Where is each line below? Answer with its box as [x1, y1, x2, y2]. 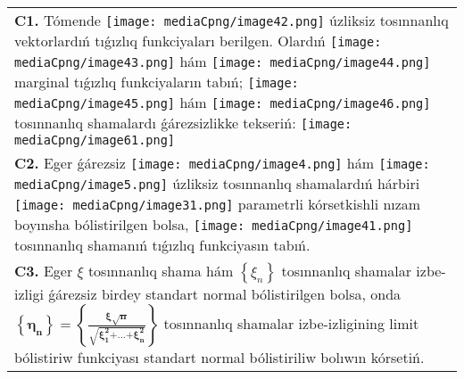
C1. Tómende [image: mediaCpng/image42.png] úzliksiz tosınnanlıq [14, 10, 449, 30]
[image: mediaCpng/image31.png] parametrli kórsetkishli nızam [14, 194, 421, 214]
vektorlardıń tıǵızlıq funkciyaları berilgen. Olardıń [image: [14, 30, 382, 51]
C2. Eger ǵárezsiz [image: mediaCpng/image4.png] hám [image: [14, 152, 430, 173]
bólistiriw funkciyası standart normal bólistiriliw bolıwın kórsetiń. [14, 347, 425, 367]
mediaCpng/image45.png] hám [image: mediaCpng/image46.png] [14, 92, 431, 112]
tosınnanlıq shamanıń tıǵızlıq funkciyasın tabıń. [14, 235, 311, 255]
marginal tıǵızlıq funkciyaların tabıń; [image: [14, 71, 299, 92]
